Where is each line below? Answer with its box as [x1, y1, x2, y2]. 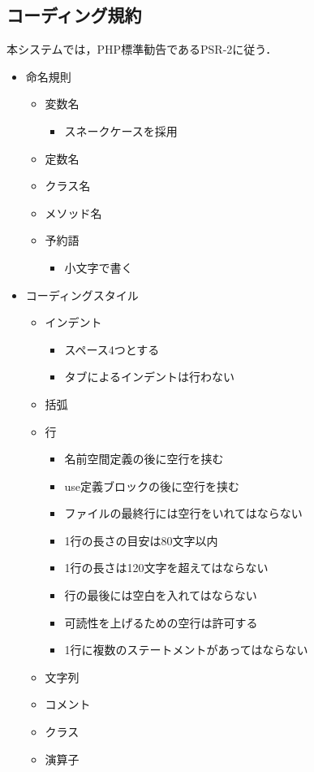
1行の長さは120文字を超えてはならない [64, 559, 269, 576]
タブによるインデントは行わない [64, 368, 234, 385]
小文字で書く [64, 258, 133, 275]
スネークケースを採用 [64, 122, 178, 139]
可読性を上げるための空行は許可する [64, 614, 258, 631]
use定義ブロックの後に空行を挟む [64, 477, 239, 494]
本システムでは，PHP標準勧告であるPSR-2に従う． [6, 41, 277, 58]
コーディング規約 [6, 2, 142, 28]
